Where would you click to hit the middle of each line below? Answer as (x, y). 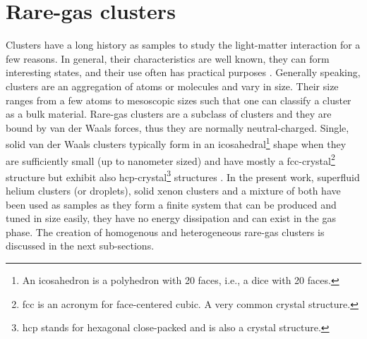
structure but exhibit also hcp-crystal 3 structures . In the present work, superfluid (183, 175)
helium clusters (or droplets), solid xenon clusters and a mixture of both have (173, 191)
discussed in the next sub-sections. (80, 246)
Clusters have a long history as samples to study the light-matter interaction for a (183, 45)
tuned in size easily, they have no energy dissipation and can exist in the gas (171, 218)
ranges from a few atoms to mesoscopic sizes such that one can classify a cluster (179, 100)
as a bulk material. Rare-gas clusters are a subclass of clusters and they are (169, 114)
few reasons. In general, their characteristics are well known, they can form (168, 58)
